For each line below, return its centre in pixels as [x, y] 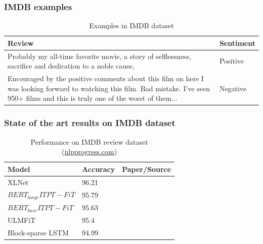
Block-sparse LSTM [38, 232]
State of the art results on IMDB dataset [90, 123]
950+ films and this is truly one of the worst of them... [93, 98]
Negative [233, 88]
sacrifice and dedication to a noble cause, [71, 66]
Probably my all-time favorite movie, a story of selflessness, [99, 56]
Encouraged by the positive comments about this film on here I [106, 78]
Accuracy [99, 169]
